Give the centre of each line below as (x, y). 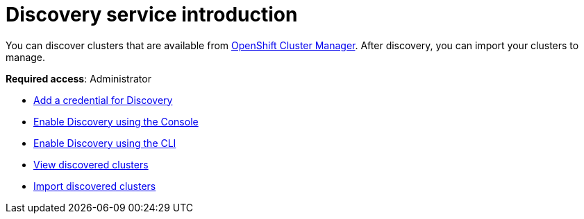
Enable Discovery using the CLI (105, 143)
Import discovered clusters (95, 186)
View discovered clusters (91, 164)
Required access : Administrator (78, 78)
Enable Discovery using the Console (116, 121)
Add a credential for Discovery (103, 100)
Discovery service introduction (152, 15)
